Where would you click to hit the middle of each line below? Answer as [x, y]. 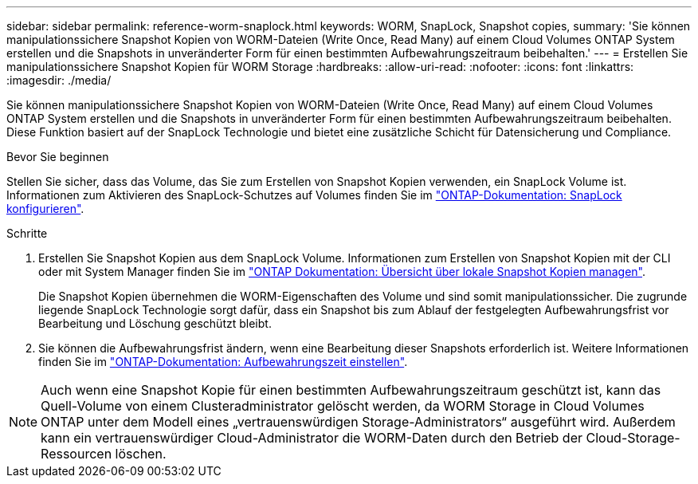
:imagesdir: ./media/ [59, 80]
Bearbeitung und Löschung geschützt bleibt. [155, 323]
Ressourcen [76, 454]
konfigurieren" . [45, 209]
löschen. [141, 454]
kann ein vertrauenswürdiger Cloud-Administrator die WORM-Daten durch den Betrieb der [312, 438]
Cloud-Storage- [633, 438]
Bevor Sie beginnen [58, 157]
